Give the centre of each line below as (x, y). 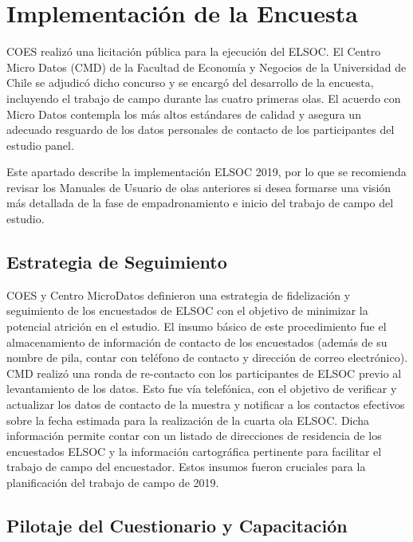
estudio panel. (40, 145)
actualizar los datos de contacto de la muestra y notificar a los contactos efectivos (206, 405)
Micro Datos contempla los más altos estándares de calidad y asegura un (184, 114)
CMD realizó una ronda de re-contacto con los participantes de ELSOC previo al (204, 373)
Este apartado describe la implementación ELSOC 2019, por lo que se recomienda (206, 172)
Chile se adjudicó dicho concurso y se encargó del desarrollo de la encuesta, (190, 82)
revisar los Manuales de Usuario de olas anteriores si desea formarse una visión (199, 187)
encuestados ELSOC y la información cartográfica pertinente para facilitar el (194, 451)
